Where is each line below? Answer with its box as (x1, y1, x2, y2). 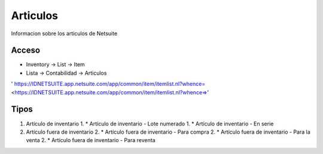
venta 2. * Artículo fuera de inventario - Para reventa (26, 137, 156, 144)
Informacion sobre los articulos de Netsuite (11, 30, 118, 37)
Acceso (11, 45, 41, 56)
